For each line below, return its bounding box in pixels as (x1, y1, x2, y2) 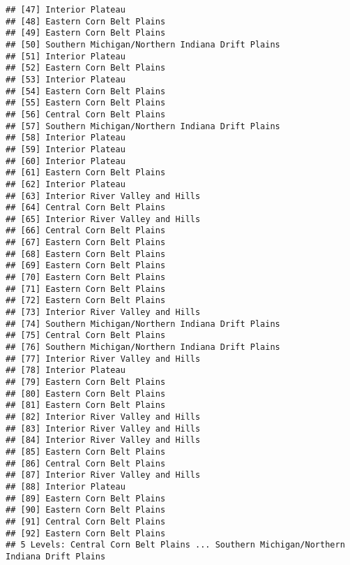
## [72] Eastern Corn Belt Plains (6, 295, 166, 306)
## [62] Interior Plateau (6, 179, 125, 189)
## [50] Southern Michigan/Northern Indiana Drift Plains (6, 39, 280, 50)
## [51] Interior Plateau (6, 51, 125, 61)
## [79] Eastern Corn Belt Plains (6, 377, 166, 387)
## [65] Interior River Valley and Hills (6, 214, 201, 224)
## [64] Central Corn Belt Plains (6, 203, 166, 213)
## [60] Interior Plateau (6, 156, 125, 166)
